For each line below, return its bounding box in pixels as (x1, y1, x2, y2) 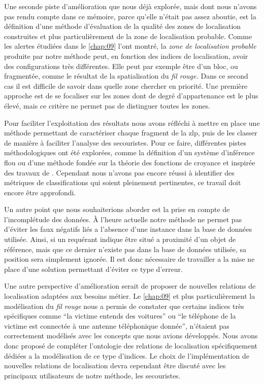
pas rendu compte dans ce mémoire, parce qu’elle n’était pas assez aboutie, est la (4, 11, 256, 21)
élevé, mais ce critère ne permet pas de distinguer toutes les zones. (4, 100, 211, 111)
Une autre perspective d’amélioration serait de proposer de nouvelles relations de (4, 281, 256, 291)
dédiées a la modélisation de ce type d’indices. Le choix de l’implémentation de (4, 350, 249, 361)
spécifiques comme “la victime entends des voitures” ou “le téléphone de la (4, 310, 236, 321)
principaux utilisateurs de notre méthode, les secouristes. (4, 370, 181, 380)
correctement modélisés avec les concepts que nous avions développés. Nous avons (4, 330, 258, 341)
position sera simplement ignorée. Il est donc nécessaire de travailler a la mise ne (4, 254, 255, 264)
